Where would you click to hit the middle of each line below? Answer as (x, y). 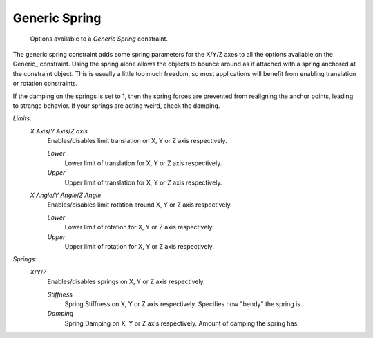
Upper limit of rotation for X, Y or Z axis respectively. (139, 246)
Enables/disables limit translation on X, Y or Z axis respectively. (137, 141)
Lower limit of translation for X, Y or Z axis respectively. (143, 163)
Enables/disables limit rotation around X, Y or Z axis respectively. (140, 205)
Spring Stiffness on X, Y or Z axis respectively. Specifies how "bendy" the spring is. (183, 303)
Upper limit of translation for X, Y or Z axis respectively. (143, 182)
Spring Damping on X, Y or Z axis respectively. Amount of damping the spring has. (182, 323)
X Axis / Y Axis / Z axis (59, 131)
